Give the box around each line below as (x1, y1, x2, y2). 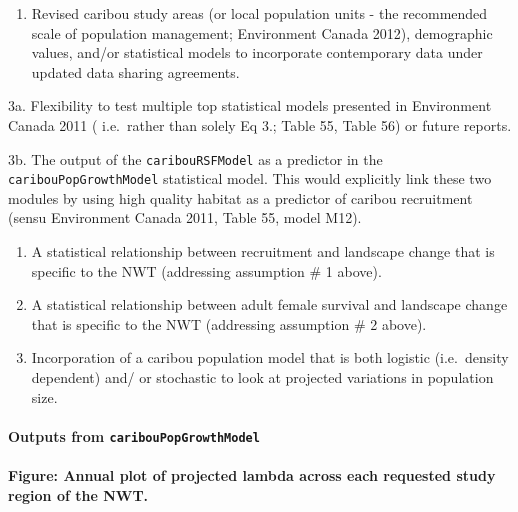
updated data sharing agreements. (31, 61, 240, 82)
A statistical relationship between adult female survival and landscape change (31, 294, 508, 315)
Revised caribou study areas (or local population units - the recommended (31, 3, 488, 23)
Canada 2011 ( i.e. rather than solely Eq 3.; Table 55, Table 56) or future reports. (8, 114, 512, 135)
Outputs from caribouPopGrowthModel (8, 425, 260, 446)
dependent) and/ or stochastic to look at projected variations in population (31, 367, 494, 388)
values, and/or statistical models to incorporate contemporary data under (31, 42, 483, 63)
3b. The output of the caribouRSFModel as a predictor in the (8, 148, 383, 169)
